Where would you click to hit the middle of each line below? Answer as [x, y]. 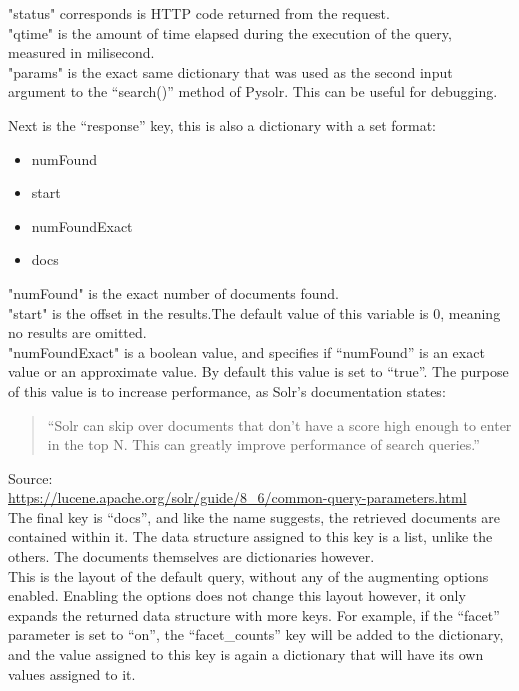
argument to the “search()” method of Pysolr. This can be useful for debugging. [253, 91]
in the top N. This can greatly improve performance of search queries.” [263, 444]
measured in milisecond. [81, 52]
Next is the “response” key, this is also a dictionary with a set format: [222, 124]
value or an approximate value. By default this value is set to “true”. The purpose [258, 371]
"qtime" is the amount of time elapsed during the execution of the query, [230, 32]
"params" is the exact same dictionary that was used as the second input [230, 71]
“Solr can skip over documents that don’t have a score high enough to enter [279, 424]
